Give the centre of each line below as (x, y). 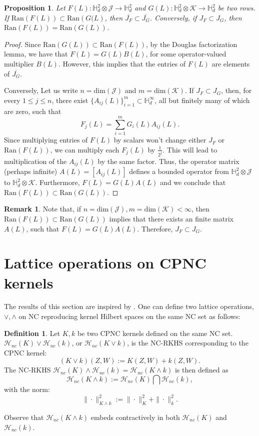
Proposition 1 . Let (35, 7)
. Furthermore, (57, 182)
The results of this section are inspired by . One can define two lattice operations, (129, 306)
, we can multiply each (85, 149)
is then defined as (201, 370)
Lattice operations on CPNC (105, 263)
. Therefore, (155, 228)
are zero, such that (33, 111)
